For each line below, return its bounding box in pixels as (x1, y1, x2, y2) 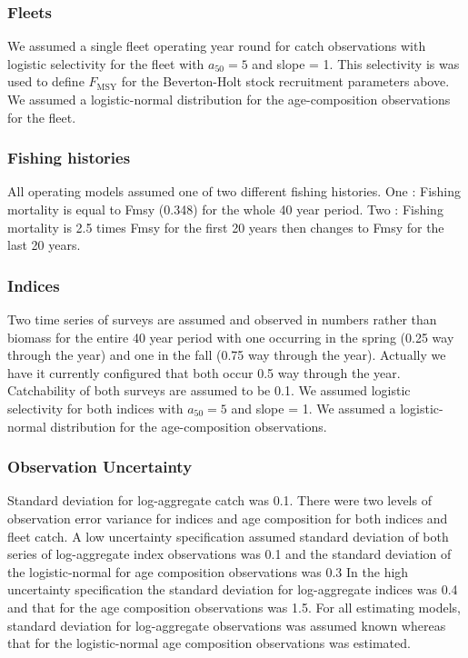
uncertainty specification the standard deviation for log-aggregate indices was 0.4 (7, 580, 458, 599)
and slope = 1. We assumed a (231, 398, 396, 417)
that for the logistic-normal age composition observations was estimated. (7, 633, 411, 653)
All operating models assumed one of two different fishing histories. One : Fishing (7, 182, 462, 201)
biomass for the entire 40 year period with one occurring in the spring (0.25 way (7, 327, 454, 346)
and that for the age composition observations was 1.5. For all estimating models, (7, 597, 461, 616)
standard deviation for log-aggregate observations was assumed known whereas (7, 615, 446, 634)
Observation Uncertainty (7, 455, 193, 478)
